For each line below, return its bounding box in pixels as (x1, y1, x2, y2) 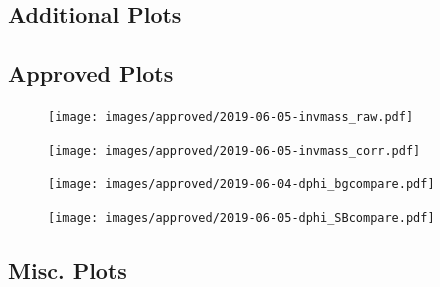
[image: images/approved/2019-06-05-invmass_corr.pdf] (48, 143, 421, 158)
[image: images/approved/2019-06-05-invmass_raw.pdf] (48, 109, 414, 124)
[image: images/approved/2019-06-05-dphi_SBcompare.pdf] (48, 210, 435, 225)
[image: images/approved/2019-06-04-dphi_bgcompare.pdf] (48, 177, 435, 192)
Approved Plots (8, 58, 174, 89)
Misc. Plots (8, 255, 127, 285)
